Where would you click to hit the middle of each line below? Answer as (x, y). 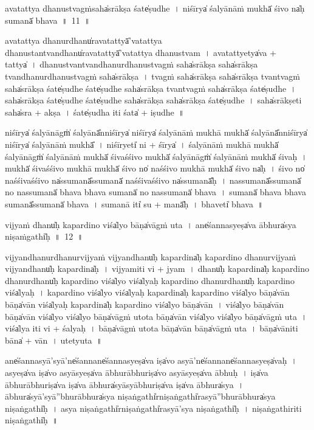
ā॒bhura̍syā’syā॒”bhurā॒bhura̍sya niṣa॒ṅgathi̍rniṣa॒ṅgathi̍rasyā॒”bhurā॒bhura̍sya (140, 396)
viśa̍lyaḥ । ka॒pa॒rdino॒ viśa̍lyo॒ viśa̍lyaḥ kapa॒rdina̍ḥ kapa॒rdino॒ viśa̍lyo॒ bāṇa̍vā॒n (147, 292)
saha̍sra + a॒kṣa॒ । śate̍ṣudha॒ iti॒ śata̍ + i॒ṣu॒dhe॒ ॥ (95, 112)
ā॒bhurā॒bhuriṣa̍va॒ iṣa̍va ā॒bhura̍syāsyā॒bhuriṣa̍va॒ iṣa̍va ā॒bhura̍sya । (125, 384)
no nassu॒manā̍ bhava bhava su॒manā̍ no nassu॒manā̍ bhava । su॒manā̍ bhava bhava (155, 192)
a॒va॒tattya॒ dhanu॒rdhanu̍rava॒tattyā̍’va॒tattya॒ (84, 40)
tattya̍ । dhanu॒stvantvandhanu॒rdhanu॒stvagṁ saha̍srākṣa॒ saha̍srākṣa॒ (131, 64)
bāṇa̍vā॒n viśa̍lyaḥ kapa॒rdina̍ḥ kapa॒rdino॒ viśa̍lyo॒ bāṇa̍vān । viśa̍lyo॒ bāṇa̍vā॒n (145, 304)
